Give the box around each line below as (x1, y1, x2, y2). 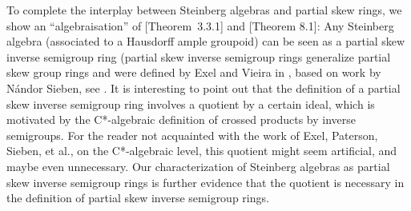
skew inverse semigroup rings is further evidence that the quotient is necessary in (6, 173, 405, 190)
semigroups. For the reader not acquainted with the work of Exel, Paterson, (6, 126, 378, 143)
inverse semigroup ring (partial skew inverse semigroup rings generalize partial (6, 48, 391, 65)
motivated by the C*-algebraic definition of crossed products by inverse (6, 111, 357, 128)
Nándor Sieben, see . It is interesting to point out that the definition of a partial (6, 79, 401, 96)
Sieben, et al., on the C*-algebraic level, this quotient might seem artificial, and (6, 142, 397, 159)
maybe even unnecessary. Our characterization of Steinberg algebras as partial (6, 157, 390, 174)
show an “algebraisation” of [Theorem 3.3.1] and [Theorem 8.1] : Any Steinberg (6, 17, 394, 34)
